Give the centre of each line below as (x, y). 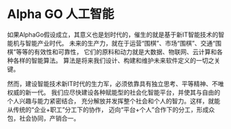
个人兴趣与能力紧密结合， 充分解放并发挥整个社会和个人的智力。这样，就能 (114, 101)
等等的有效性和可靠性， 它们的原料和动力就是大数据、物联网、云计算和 (117, 52)
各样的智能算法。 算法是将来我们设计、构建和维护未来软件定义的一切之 (113, 60)
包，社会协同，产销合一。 (43, 118)
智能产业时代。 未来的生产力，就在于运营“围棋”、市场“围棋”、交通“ (120, 43)
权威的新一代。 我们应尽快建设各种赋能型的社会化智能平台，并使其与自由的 (114, 92)
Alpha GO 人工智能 (61, 14)
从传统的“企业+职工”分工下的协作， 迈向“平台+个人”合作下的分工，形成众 (111, 109)
